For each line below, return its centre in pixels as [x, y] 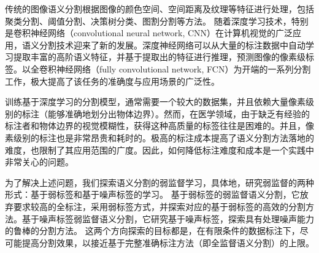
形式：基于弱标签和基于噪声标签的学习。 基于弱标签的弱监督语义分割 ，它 [152, 194]
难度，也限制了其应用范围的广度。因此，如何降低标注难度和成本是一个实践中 [159, 150]
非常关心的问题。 [39, 162]
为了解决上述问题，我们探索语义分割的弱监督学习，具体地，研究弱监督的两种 [159, 182]
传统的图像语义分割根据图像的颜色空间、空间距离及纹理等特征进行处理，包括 [159, 9]
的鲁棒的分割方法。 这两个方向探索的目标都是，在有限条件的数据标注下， [152, 231]
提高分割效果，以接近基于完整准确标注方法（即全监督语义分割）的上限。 [168, 242]
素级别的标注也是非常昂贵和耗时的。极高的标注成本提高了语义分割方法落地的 [159, 137]
